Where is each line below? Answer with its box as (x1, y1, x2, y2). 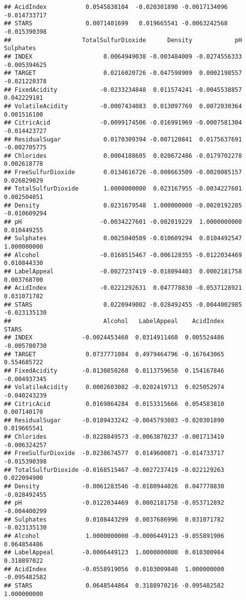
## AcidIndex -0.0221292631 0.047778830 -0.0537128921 (4, 284, 242, 292)
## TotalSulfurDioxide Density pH (4, 36, 242, 44)
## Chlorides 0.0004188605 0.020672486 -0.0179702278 (4, 152, 242, 159)
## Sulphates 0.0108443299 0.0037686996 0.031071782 (4, 516, 224, 523)
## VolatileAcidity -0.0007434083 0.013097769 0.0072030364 (4, 102, 242, 110)
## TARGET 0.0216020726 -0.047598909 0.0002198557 (4, 69, 242, 77)
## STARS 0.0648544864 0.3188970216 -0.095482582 (4, 582, 224, 589)
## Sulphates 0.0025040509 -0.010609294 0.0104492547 (4, 235, 242, 242)
